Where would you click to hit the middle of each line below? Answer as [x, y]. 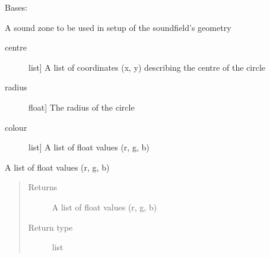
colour [16, 127]
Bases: [16, 7]
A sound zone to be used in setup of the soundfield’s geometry [118, 27]
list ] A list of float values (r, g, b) [89, 147]
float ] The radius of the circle [82, 107]
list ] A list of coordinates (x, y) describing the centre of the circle [147, 67]
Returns [43, 187]
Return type [50, 227]
